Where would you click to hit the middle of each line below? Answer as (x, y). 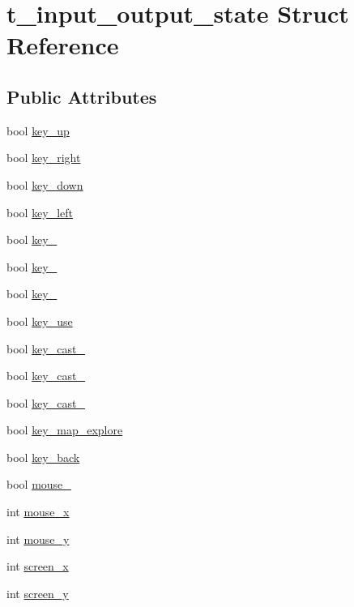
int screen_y (38, 593)
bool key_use (40, 321)
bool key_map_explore (65, 430)
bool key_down (45, 184)
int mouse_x (38, 512)
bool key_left (40, 212)
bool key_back (43, 457)
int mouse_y (38, 539)
